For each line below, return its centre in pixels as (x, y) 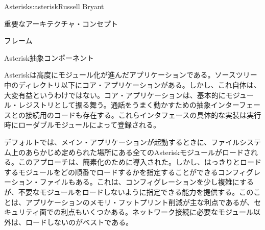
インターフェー (235, 105)
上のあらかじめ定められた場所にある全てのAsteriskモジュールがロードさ (131, 152)
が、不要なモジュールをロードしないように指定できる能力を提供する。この (129, 191)
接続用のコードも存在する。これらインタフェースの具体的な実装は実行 (143, 114)
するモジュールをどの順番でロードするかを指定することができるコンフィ (125, 172)
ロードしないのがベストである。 (79, 222)
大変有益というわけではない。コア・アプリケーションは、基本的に (115, 95)
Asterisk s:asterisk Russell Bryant (54, 6)
